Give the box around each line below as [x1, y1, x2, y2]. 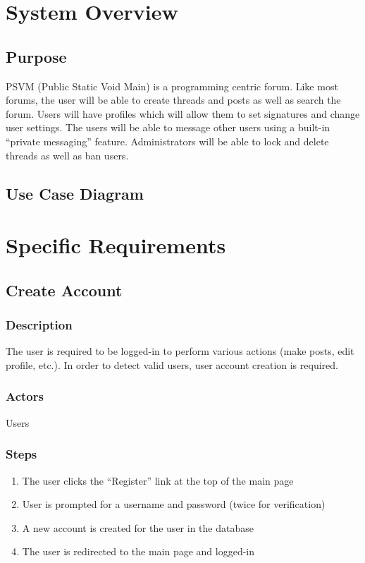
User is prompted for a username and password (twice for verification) [22, 497, 326, 511]
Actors [6, 387, 44, 405]
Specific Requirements [6, 231, 226, 260]
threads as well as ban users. [6, 147, 129, 162]
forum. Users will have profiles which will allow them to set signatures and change [6, 106, 360, 121]
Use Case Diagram [6, 182, 144, 204]
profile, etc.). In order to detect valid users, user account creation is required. [6, 357, 338, 372]
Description [6, 316, 73, 333]
